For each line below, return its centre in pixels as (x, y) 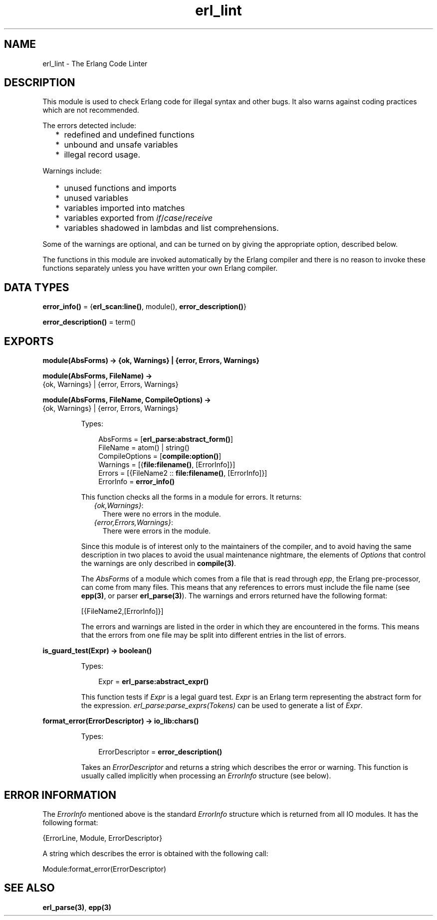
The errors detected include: (90, 126)
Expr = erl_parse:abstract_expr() (154, 682)
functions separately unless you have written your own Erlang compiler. (160, 268)
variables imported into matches (124, 208)
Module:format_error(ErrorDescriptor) (105, 869)
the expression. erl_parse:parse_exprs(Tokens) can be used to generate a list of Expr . (222, 706)
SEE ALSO (29, 888)
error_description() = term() (89, 322)
